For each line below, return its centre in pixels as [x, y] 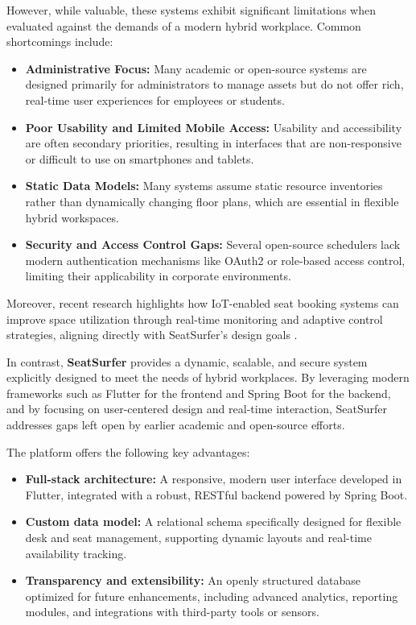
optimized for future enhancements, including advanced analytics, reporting [212, 596]
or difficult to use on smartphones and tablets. [140, 158]
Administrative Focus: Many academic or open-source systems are [196, 68]
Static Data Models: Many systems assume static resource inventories [204, 186]
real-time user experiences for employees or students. [155, 99]
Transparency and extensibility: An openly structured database [193, 580]
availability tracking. [76, 553]
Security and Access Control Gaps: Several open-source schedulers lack [213, 244]
